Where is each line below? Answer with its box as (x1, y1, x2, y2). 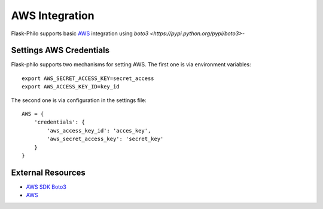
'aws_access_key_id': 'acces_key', (47, 127, 151, 134)
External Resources (11, 167, 86, 177)
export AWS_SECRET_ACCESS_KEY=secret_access (22, 75, 155, 82)
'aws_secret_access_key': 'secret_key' (47, 136, 164, 143)
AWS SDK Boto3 (26, 183, 67, 190)
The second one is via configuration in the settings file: (11, 96, 147, 104)
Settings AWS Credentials (11, 45, 110, 56)
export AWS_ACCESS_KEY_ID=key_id (22, 84, 120, 90)
